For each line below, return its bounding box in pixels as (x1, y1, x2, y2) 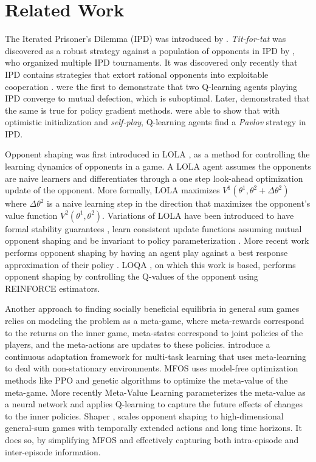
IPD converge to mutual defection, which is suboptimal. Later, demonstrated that (5, 92, 310, 105)
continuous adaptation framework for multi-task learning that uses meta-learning (5, 350, 306, 362)
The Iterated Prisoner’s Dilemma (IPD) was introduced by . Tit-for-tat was (5, 32, 286, 45)
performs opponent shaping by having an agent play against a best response (5, 246, 288, 259)
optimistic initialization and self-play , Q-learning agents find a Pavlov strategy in (5, 115, 306, 128)
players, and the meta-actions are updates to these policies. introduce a (5, 338, 270, 351)
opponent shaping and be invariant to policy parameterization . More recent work (5, 234, 309, 247)
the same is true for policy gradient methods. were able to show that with (5, 103, 280, 116)
